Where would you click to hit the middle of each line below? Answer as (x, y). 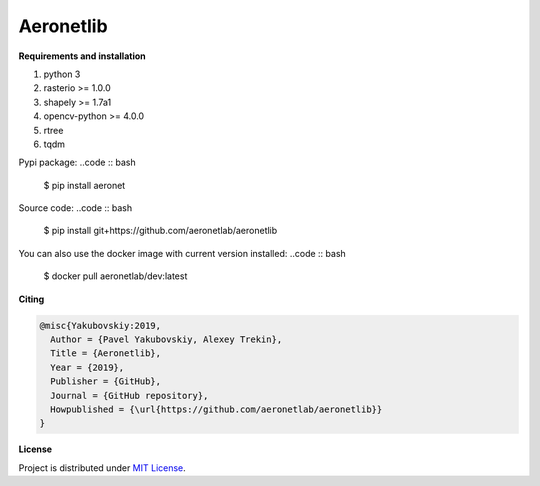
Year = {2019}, (87, 367)
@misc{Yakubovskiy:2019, (100, 325)
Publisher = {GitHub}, (106, 381)
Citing (31, 299)
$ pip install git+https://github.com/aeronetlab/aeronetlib (160, 231)
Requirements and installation (82, 56)
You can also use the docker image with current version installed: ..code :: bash (182, 253)
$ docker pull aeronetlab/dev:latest (115, 276)
